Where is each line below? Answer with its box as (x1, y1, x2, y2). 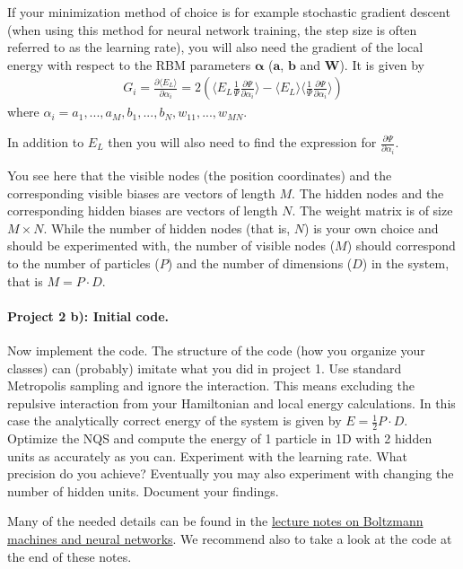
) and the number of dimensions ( (167, 253, 353, 272)
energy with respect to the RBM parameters (7, 55, 251, 74)
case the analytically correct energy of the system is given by (7, 411, 342, 430)
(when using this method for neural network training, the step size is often (7, 20, 417, 39)
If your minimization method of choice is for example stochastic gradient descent (7, 3, 450, 21)
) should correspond (346, 236, 456, 255)
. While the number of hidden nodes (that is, (43, 218, 291, 237)
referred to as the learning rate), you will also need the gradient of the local (7, 38, 424, 57)
